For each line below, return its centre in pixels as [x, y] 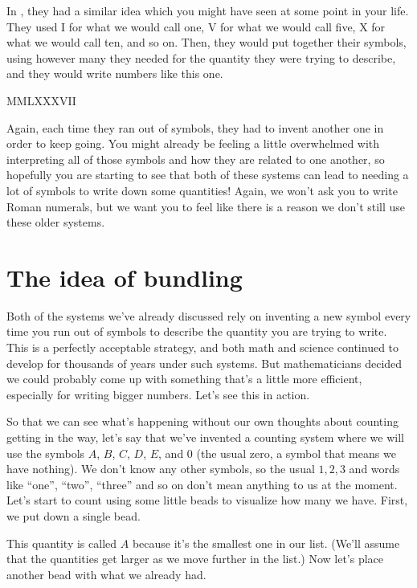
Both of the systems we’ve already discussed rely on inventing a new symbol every [209, 315]
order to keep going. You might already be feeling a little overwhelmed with [193, 143]
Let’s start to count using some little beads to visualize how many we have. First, [207, 500]
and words [374, 469]
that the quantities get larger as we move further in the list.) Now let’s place [195, 559]
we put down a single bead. [74, 515]
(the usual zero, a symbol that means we [296, 453]
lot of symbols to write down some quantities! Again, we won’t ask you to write [202, 190]
